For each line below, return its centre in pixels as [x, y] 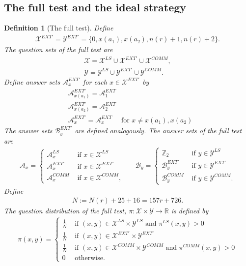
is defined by [190, 211]
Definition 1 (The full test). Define [59, 28]
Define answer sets [32, 81]
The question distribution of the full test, [65, 211]
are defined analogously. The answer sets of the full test [158, 131]
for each [95, 81]
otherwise [89, 258]
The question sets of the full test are [58, 49]
